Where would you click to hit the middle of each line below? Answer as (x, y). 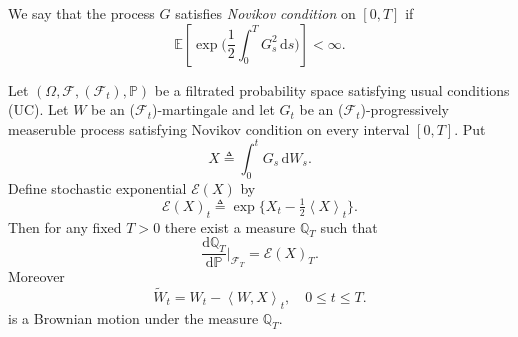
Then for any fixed (65, 226)
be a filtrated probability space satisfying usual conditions (332, 89)
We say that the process (81, 13)
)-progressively (405, 109)
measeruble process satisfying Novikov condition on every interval (209, 128)
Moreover (36, 276)
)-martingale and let (213, 109)
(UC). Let (38, 109)
